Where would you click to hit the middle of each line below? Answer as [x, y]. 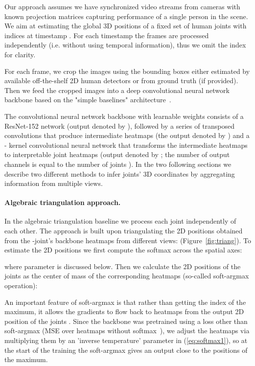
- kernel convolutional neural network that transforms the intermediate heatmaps [126, 145]
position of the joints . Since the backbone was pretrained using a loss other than [126, 321]
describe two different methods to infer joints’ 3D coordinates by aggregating [120, 173]
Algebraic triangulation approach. [63, 202]
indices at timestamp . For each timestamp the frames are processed [107, 35]
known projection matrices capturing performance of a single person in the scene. [126, 16]
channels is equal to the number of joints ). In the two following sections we [118, 164]
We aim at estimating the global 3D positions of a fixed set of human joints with [126, 26]
